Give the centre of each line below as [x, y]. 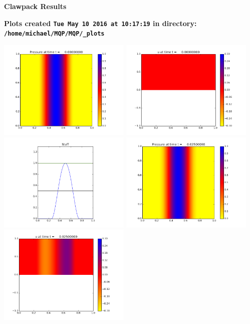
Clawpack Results [35, 6]
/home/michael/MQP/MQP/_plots [54, 34]
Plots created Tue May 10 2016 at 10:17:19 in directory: [100, 23]
